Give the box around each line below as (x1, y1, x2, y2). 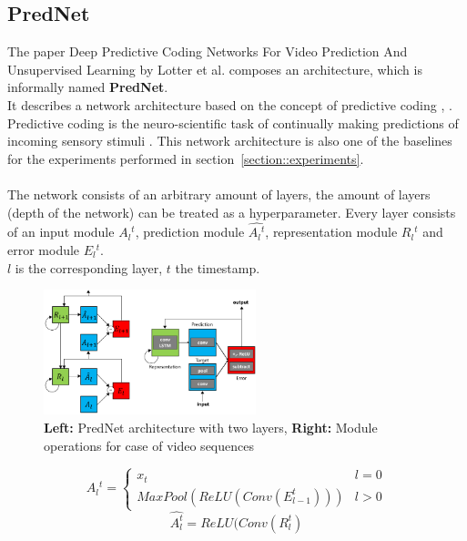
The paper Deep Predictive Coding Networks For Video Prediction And (7, 42, 408, 61)
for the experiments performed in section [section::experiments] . (7, 148, 364, 168)
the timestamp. (175, 258, 260, 277)
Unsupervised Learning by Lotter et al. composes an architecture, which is (7, 59, 422, 78)
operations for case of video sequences (44, 435, 254, 454)
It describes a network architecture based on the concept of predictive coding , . (7, 95, 452, 114)
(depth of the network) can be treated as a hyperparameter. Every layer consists (7, 202, 456, 221)
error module (7, 240, 80, 260)
